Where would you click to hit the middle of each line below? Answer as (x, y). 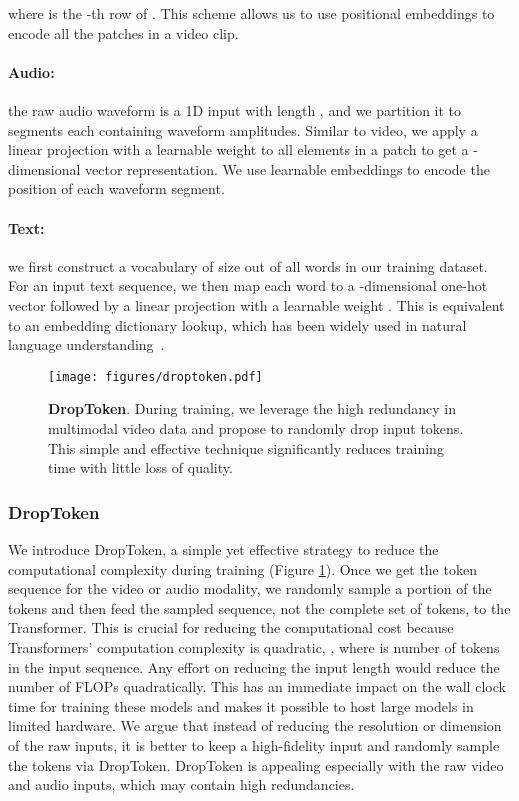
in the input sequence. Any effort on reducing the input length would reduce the (254, 666)
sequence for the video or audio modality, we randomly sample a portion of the (250, 588)
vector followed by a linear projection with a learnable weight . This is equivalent (256, 304)
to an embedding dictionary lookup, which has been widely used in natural (237, 324)
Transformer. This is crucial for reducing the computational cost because (231, 627)
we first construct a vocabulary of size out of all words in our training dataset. (248, 265)
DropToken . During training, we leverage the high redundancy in (252, 408)
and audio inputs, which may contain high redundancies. (181, 784)
